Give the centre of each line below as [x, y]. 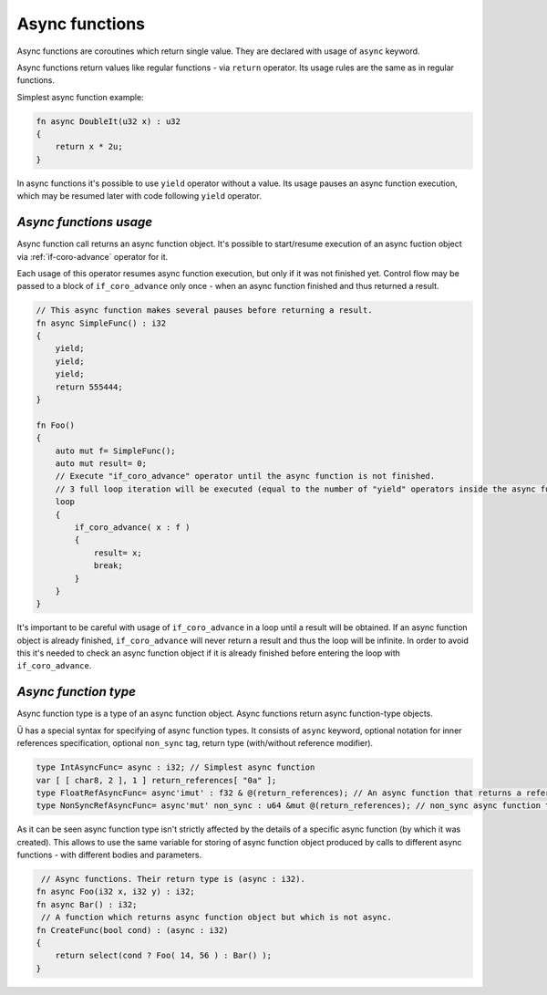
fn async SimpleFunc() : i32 [101, 323]
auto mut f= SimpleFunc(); [116, 451]
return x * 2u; [89, 147]
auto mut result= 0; [101, 464]
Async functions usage [85, 222]
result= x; [118, 553]
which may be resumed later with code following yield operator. [139, 196]
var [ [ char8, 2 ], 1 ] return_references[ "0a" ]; [156, 780]
